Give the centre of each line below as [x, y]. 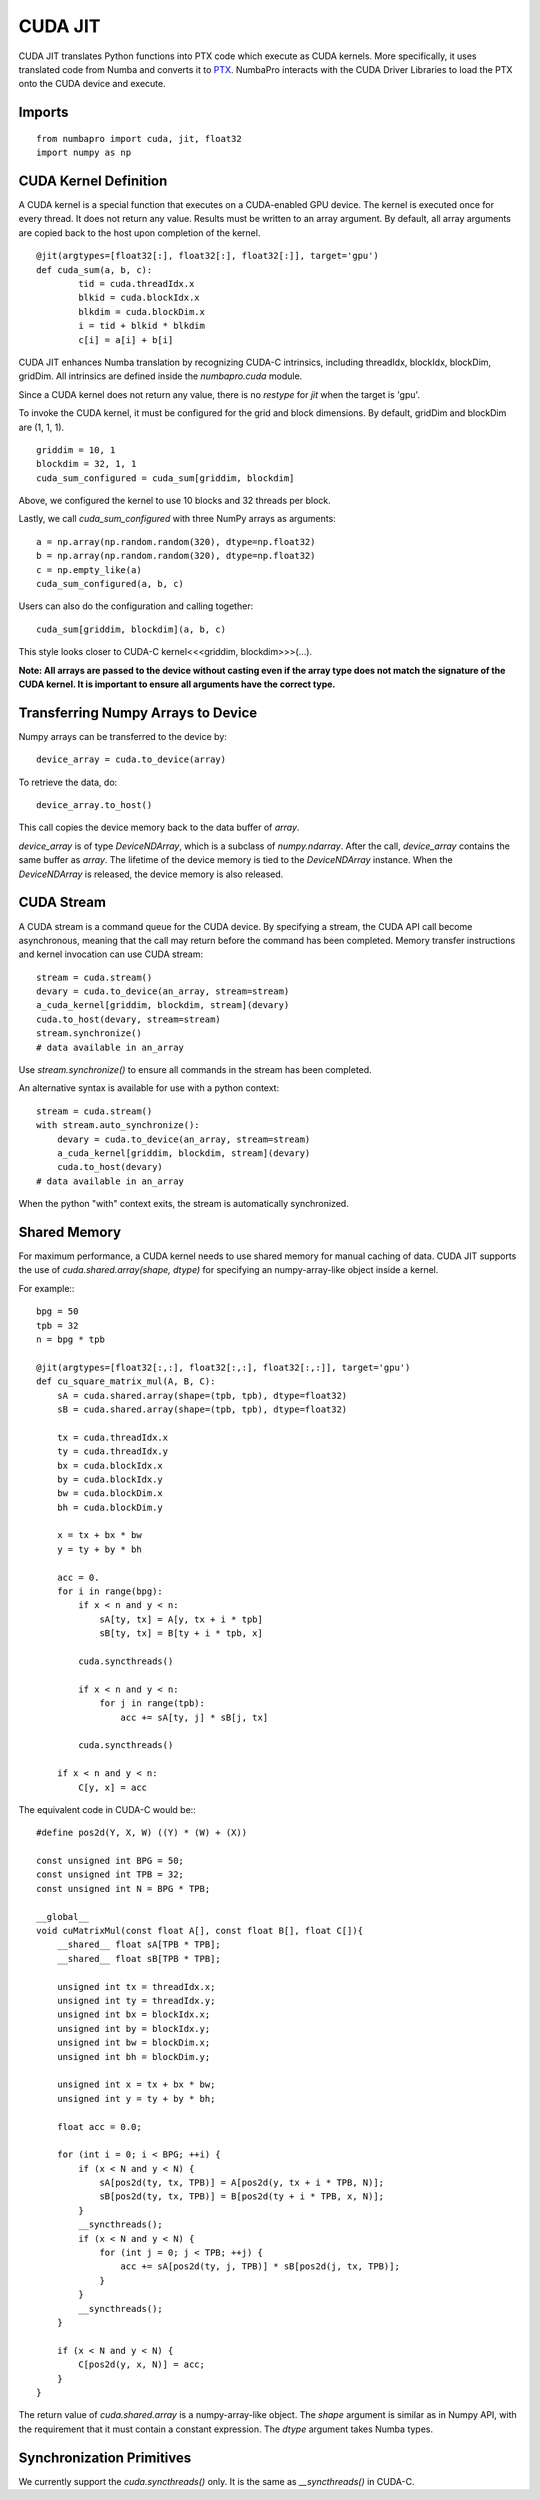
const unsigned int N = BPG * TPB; [123, 1888]
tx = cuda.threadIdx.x [112, 1437]
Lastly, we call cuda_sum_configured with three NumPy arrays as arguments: [177, 519]
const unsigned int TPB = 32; [110, 1874]
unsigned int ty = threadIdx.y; [136, 2000]
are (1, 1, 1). [41, 427]
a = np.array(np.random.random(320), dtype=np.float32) [176, 541]
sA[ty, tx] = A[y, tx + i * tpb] [181, 1619]
